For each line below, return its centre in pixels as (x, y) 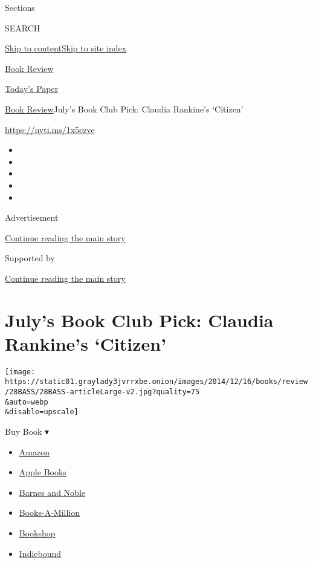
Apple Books (43, 472)
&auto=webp (27, 402)
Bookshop (37, 533)
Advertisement (32, 217)
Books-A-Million (50, 513)
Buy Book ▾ (27, 431)
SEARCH (23, 28)
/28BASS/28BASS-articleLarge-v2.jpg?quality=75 (102, 392)
